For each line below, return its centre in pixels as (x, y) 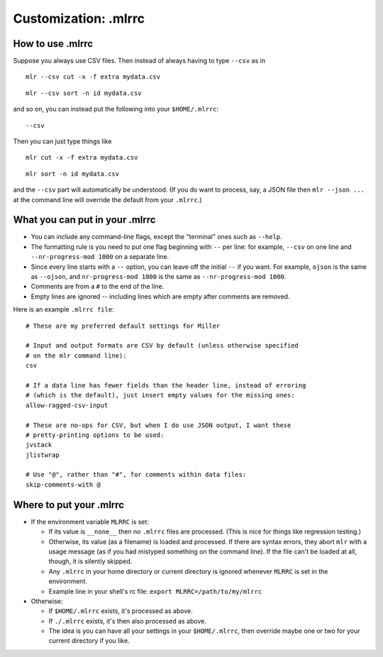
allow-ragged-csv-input (67, 405)
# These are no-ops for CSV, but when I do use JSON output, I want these (159, 425)
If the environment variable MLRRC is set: (90, 521)
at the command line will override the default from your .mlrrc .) (107, 199)
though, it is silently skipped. (90, 561)
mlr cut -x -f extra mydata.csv (82, 158)
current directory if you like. (89, 641)
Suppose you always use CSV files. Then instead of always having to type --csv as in (139, 61)
